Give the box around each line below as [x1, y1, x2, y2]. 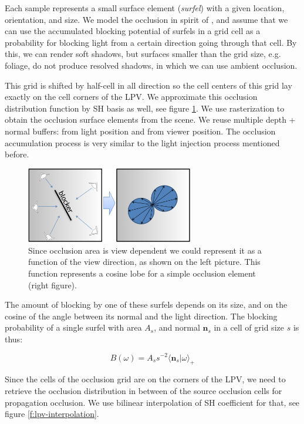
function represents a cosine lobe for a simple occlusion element [28, 267, 256, 279]
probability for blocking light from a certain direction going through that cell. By [5, 36, 297, 48]
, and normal [154, 321, 200, 334]
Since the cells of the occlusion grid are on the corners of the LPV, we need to [5, 373, 286, 385]
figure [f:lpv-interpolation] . [5, 408, 99, 420]
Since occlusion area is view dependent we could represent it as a [28, 244, 262, 256]
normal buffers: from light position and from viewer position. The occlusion [5, 124, 276, 137]
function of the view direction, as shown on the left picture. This [28, 255, 261, 268]
